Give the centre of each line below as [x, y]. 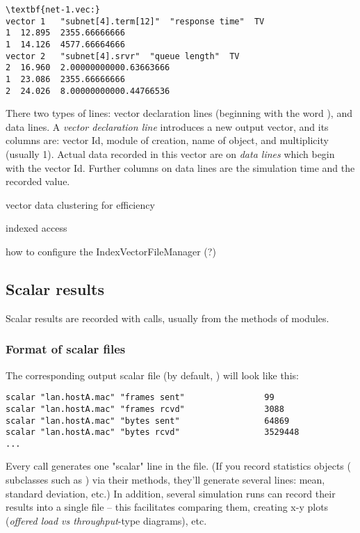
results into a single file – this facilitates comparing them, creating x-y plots [167, 507]
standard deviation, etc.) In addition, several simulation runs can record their [171, 493]
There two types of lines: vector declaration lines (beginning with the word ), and [179, 113]
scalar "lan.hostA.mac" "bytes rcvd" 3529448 [153, 432]
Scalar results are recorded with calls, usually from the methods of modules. [167, 318]
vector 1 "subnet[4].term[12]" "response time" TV [135, 21]
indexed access [36, 228]
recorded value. [38, 181]
